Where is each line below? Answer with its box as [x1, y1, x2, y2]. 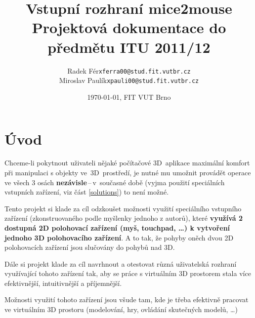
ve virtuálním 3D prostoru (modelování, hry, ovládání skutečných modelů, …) [4, 304, 238, 315]
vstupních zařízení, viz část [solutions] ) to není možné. [4, 187, 169, 197]
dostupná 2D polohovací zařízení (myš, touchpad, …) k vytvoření [4, 222, 230, 233]
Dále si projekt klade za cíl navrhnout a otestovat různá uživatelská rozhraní [4, 258, 237, 269]
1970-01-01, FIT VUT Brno [87, 91, 171, 102]
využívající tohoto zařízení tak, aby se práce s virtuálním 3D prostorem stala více [4, 268, 251, 278]
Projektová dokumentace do [32, 17, 226, 38]
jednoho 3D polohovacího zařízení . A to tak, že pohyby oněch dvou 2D [4, 232, 234, 242]
